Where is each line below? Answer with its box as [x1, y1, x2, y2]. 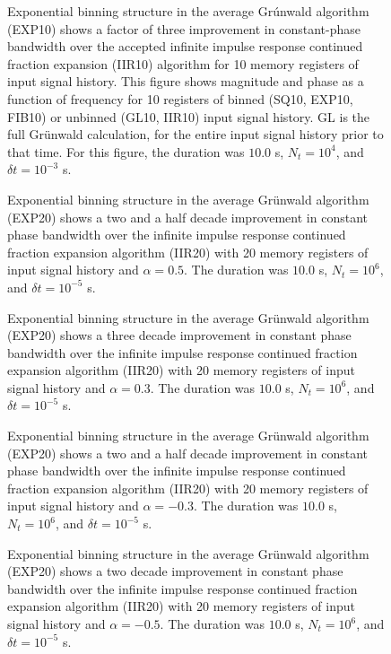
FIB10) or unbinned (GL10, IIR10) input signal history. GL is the [7, 107, 370, 126]
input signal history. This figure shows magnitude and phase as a [7, 72, 364, 91]
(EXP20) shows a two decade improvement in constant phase [7, 562, 343, 580]
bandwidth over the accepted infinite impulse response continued [7, 37, 363, 56]
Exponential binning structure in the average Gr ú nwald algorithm [7, 2, 369, 20]
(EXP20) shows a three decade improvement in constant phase [7, 326, 352, 344]
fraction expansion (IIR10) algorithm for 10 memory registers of [7, 54, 359, 73]
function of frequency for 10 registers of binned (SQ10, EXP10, [7, 89, 353, 108]
